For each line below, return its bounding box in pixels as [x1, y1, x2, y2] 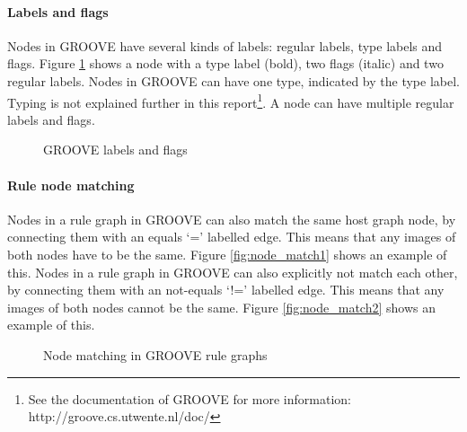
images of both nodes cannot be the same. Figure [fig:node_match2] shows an [7, 297, 436, 316]
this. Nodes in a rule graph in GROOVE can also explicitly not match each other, [7, 262, 458, 281]
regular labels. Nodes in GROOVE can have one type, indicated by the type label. [7, 71, 460, 90]
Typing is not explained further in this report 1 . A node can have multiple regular [7, 90, 454, 111]
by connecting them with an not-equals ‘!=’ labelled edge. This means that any [7, 280, 445, 299]
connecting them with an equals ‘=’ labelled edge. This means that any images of [7, 227, 456, 246]
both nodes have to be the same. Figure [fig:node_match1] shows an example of [7, 245, 447, 263]
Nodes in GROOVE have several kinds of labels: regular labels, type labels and [7, 36, 443, 55]
